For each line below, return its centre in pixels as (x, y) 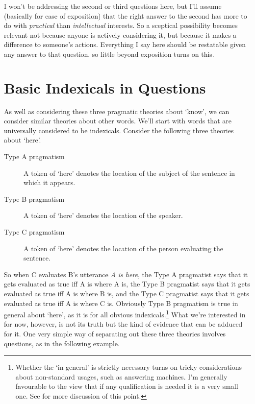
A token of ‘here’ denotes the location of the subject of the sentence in (129, 173)
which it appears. (50, 182)
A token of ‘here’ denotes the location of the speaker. (103, 215)
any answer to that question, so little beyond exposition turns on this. (109, 54)
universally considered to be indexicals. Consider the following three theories (119, 130)
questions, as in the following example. (62, 343)
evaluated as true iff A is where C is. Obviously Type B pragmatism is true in (121, 303)
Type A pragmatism (34, 156)
